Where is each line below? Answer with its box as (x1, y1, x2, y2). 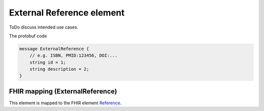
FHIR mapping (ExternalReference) (9, 87, 117, 95)
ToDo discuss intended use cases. (9, 24, 78, 30)
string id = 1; (29, 60, 66, 65)
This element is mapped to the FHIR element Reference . (9, 100, 122, 106)
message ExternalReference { (19, 46, 89, 51)
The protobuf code (9, 33, 47, 39)
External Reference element (9, 7, 125, 18)
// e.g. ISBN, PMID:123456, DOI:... (29, 53, 117, 58)
